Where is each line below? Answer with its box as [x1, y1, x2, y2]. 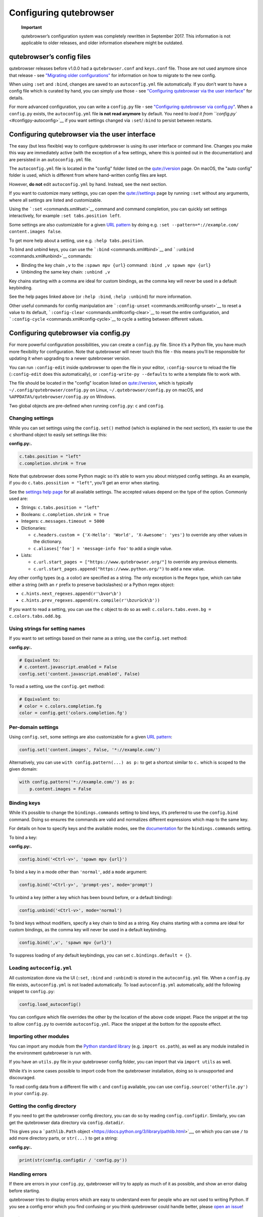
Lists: [21, 553, 32, 558]
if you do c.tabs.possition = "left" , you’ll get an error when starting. [9, 480, 160, 486]
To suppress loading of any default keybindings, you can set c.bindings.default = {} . [9, 952, 192, 959]
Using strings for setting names [9, 625, 85, 632]
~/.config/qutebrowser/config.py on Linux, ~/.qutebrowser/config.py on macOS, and [9, 387, 203, 393]
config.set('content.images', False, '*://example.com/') [19, 747, 161, 752]
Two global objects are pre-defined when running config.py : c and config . [9, 403, 165, 408]
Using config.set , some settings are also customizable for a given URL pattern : [9, 734, 172, 739]
